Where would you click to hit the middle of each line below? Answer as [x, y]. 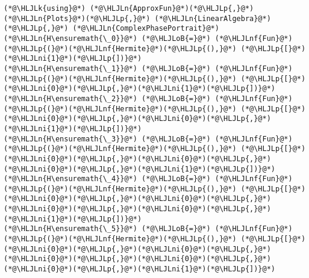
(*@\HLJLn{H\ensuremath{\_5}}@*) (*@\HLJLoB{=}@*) [107, 229]
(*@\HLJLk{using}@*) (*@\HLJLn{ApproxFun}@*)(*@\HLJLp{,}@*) [129, 8]
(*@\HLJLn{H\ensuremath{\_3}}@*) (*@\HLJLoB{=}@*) [107, 139]
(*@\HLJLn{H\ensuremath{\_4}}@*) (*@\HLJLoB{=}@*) [107, 179]
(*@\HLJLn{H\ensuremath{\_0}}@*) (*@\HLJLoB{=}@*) [107, 38]
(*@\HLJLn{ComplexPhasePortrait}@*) [146, 29]
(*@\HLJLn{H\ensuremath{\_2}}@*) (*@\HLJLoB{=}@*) [107, 98]
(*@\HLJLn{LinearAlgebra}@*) [213, 18]
